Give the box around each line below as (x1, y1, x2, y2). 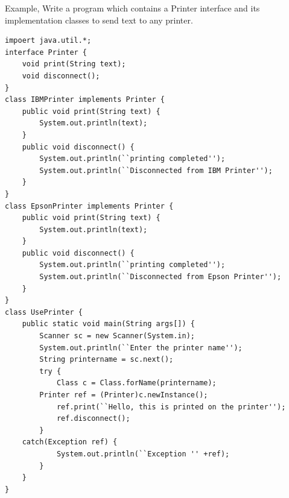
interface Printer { (5, 48, 87, 57)
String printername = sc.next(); (39, 355, 174, 364)
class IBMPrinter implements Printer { (5, 95, 165, 104)
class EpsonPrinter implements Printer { (5, 201, 174, 210)
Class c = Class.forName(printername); (56, 379, 217, 388)
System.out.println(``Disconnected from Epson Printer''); (39, 273, 282, 282)
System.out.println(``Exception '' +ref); (56, 449, 230, 458)
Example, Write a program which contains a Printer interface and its (5, 2, 260, 14)
